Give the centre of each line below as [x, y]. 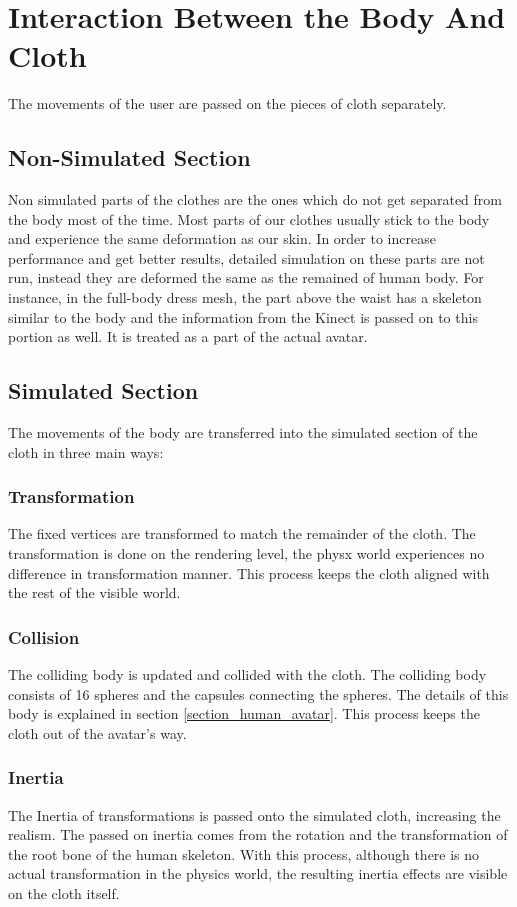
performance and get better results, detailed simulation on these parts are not [246, 257]
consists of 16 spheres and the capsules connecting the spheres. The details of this [258, 693]
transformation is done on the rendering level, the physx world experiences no [246, 553]
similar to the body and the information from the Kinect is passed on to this [243, 316]
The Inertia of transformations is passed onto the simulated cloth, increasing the [254, 814]
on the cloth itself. [64, 893]
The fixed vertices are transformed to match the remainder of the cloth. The [242, 533]
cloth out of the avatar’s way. [97, 732]
